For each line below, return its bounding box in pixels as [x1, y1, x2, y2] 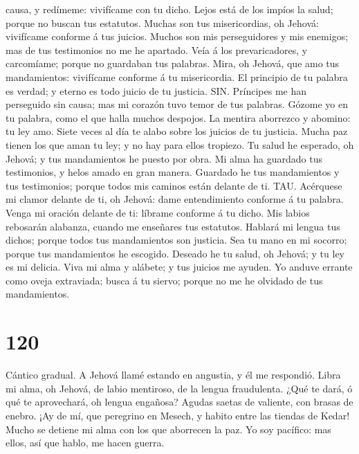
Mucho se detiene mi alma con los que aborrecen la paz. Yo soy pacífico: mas [6, 421, 331, 436]
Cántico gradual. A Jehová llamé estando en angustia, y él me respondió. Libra [6, 367, 341, 382]
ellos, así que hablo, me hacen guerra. [6, 435, 165, 450]
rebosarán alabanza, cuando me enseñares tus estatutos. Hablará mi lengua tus [6, 219, 340, 233]
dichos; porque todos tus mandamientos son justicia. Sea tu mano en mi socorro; [6, 233, 347, 247]
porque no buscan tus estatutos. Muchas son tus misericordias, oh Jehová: [6, 15, 319, 30]
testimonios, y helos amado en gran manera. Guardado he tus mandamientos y [6, 165, 340, 179]
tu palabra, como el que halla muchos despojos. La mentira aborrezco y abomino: [6, 110, 351, 125]
